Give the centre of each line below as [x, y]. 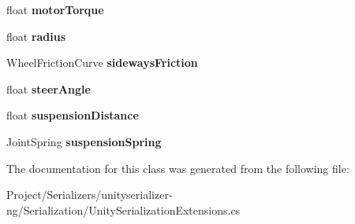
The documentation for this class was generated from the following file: [178, 168]
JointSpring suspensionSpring [84, 141]
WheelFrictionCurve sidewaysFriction [102, 62]
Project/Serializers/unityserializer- [90, 195]
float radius [36, 36]
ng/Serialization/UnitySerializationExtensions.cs [123, 209]
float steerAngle [49, 88]
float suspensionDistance [73, 115]
